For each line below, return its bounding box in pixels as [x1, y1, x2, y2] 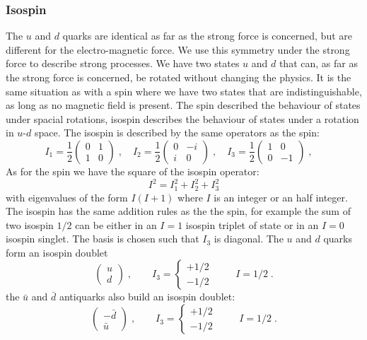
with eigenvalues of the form [6, 189, 128, 204]
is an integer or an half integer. [214, 189, 348, 204]
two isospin [6, 217, 54, 232]
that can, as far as [279, 56, 358, 71]
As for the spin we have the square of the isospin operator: [6, 163, 260, 178]
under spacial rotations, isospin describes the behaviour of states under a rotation [6, 111, 359, 126]
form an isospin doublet [6, 245, 108, 259]
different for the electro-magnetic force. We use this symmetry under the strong [6, 42, 350, 57]
